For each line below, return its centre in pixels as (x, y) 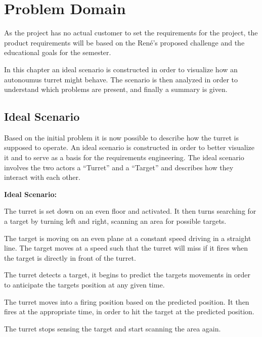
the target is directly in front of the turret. (70, 257)
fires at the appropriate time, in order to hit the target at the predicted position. (129, 311)
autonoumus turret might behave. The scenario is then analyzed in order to (121, 79)
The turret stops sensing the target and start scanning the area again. (113, 328)
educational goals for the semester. (58, 52)
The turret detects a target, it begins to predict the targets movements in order (127, 275)
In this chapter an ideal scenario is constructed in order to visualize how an (121, 69)
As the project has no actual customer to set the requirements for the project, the (131, 33)
